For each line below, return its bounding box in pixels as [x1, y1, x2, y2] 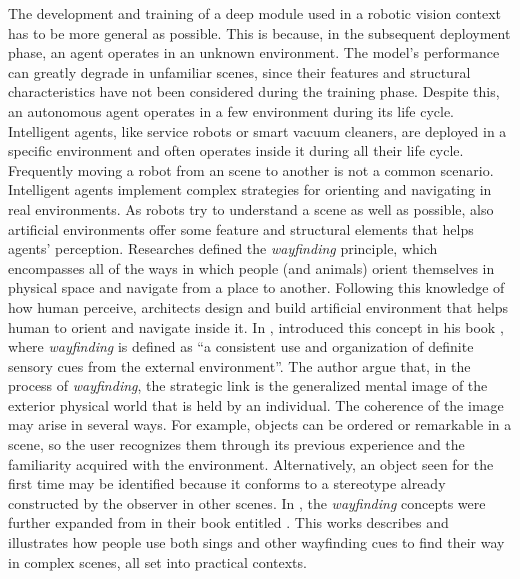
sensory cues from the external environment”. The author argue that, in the [8, 355, 471, 376]
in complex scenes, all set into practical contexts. [8, 551, 307, 572]
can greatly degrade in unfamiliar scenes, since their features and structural [8, 61, 471, 82]
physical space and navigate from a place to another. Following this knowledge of [8, 277, 505, 298]
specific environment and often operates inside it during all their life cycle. [8, 140, 464, 161]
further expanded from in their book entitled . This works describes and [8, 512, 449, 533]
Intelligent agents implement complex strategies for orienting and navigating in [8, 179, 492, 200]
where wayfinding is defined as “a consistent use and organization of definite [8, 336, 474, 357]
